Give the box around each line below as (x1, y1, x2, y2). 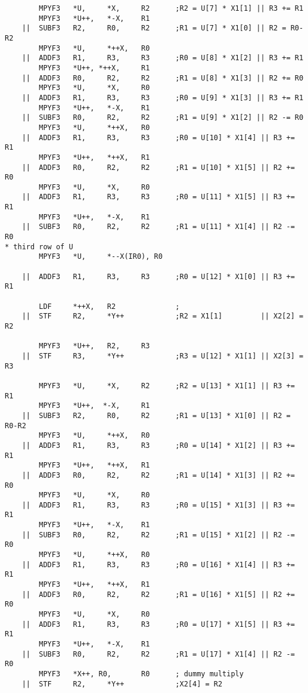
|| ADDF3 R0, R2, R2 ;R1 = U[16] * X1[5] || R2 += (21, 590, 295, 599)
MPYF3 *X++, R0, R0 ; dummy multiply (39, 669, 244, 678)
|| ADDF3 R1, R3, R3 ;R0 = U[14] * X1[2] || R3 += (21, 441, 295, 450)
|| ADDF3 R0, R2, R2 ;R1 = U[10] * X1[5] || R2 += (21, 163, 295, 172)
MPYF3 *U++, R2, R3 (39, 342, 150, 351)
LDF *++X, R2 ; (39, 302, 180, 311)
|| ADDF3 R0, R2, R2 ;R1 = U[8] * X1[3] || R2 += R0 (21, 73, 304, 82)
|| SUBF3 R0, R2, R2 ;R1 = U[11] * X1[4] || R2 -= (21, 222, 295, 231)
